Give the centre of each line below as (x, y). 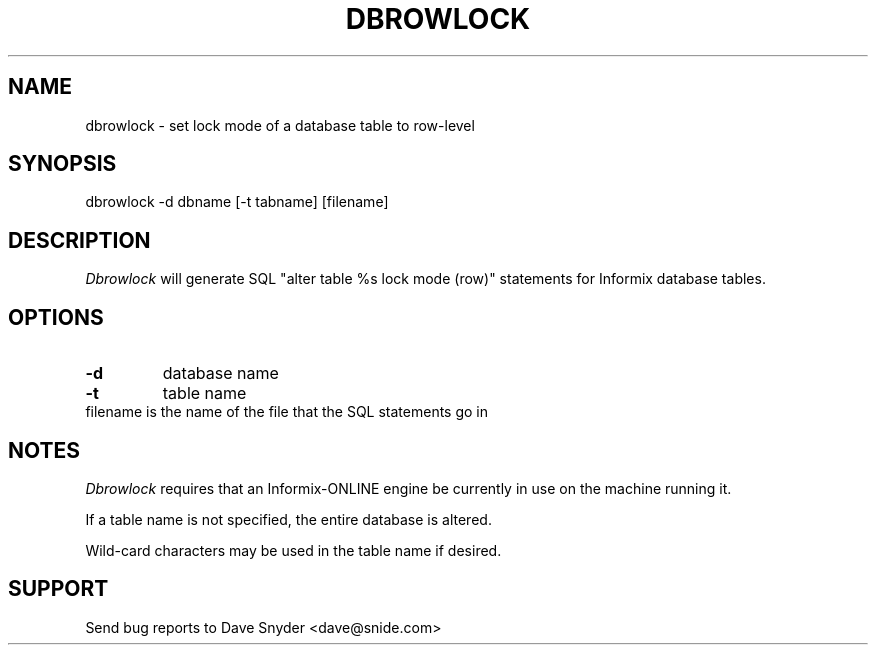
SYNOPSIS (62, 164)
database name (220, 373)
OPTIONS (56, 317)
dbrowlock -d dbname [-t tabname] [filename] (237, 202)
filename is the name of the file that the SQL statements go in (287, 412)
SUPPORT (58, 589)
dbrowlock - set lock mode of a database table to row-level (280, 125)
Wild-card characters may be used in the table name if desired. (293, 550)
